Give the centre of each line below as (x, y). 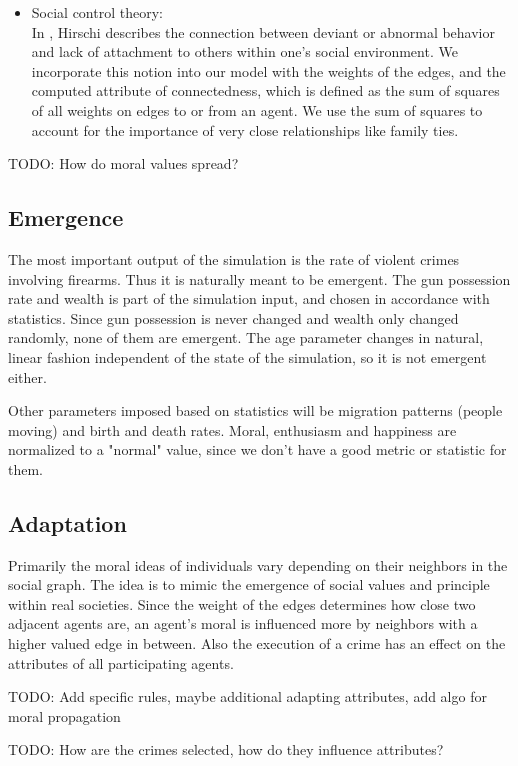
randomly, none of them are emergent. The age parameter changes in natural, (246, 337)
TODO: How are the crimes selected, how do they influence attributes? (226, 749)
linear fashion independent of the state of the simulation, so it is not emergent (247, 356)
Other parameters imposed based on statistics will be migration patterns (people (255, 410)
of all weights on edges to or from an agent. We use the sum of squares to (257, 109)
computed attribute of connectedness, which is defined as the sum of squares (265, 90)
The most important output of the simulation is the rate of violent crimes (234, 258)
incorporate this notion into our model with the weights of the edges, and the (268, 70)
